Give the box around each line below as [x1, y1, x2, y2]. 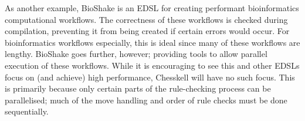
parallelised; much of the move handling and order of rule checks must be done [5, 93, 287, 106]
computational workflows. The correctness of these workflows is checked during [5, 13, 288, 25]
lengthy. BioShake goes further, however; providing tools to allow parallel [5, 48, 267, 60]
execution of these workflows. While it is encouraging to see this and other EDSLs [5, 59, 300, 71]
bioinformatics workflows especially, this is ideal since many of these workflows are [5, 36, 300, 48]
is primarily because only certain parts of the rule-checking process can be [5, 82, 271, 95]
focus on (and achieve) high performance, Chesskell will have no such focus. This [5, 70, 295, 83]
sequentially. [5, 105, 49, 117]
